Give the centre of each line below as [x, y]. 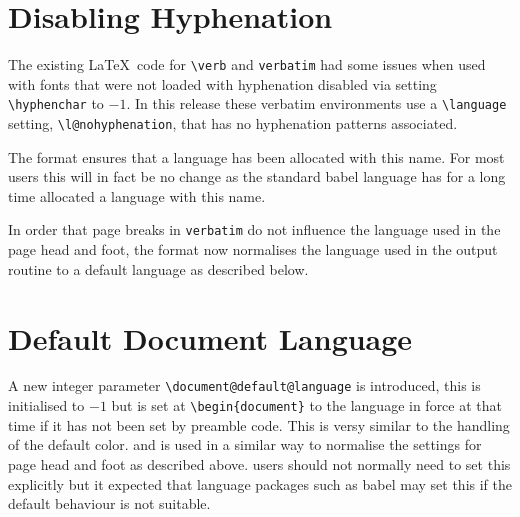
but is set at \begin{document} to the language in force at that [307, 405]
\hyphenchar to [56, 103]
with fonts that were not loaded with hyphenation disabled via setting [222, 83]
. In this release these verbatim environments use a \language [316, 103]
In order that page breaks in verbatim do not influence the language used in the [254, 229]
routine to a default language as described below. [158, 268]
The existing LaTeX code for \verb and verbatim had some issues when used [247, 64]
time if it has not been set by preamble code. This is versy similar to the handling [259, 424]
